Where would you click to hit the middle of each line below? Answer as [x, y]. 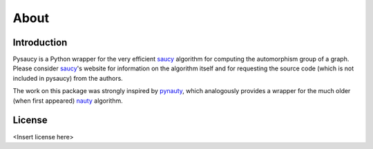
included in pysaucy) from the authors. [68, 78]
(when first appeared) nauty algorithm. [68, 101]
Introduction [40, 42]
